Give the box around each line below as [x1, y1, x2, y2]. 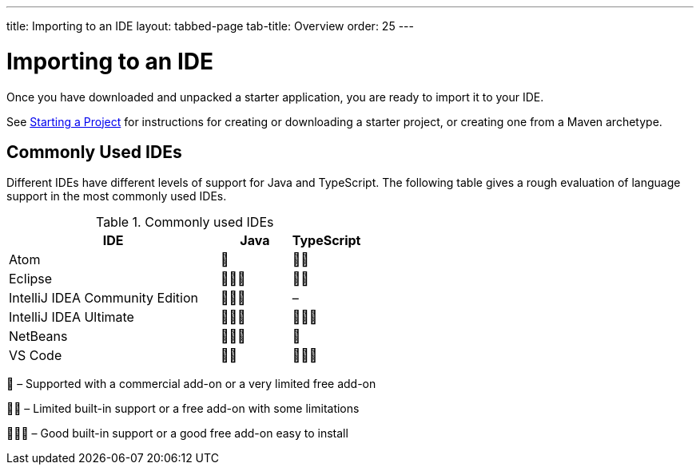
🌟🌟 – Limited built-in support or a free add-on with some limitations [6, 402, 360, 416]
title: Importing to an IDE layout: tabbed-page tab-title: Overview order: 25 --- [6, 19, 414, 33]
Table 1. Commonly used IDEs [95, 214, 274, 231]
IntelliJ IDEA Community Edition [9, 290, 198, 307]
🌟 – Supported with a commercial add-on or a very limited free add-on [6, 377, 376, 391]
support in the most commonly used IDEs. [6, 189, 227, 204]
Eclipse [9, 271, 53, 287]
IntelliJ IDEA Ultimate [9, 309, 134, 326]
